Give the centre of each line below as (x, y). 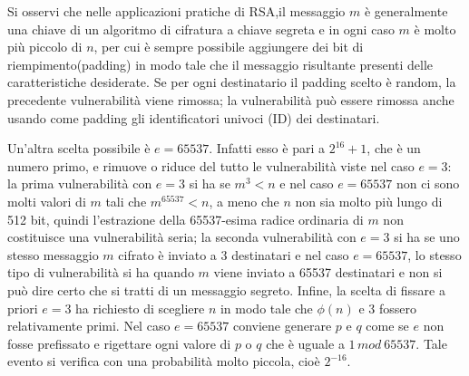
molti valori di (47, 201)
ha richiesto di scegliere (140, 308)
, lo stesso (435, 254)
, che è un (394, 148)
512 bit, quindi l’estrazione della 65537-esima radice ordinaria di (186, 219)
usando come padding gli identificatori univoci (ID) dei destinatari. (194, 117)
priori (23, 308)
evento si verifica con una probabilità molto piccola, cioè (164, 361)
